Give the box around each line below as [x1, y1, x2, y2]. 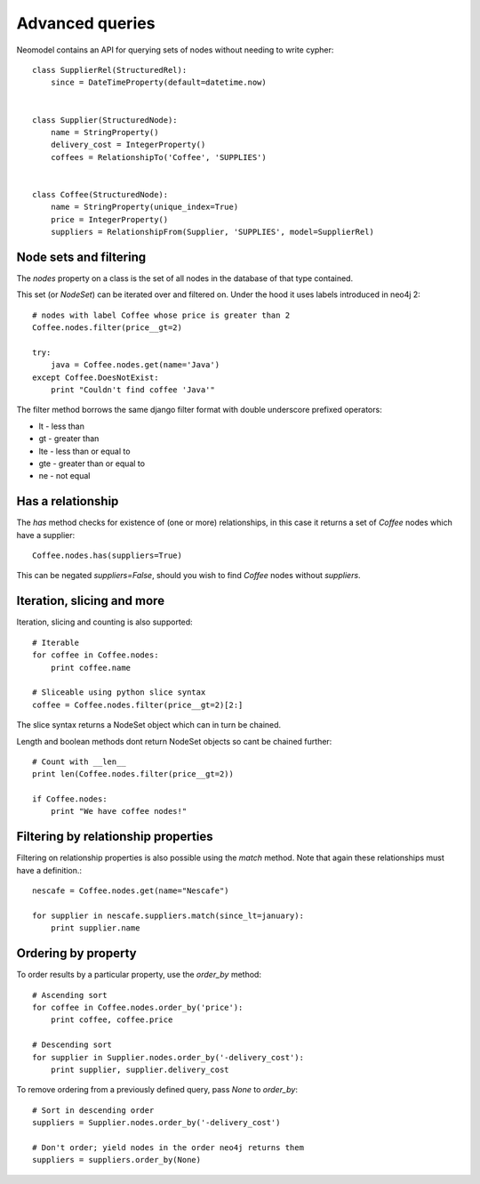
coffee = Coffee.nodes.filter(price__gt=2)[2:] [32, 699, 244, 710]
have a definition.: [16, 865, 83, 875]
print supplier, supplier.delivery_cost [50, 1064, 230, 1075]
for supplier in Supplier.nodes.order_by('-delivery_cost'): [32, 1052, 304, 1062]
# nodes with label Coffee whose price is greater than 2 [32, 310, 291, 320]
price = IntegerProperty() [50, 214, 169, 224]
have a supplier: [16, 529, 76, 540]
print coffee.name [50, 663, 132, 673]
